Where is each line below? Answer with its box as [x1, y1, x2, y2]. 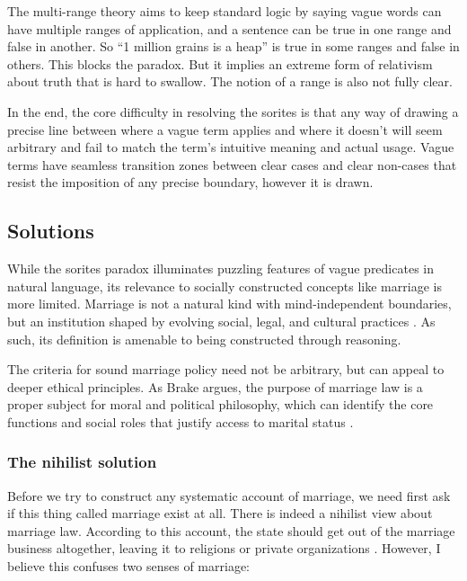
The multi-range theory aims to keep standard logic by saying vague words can [7, 2, 442, 20]
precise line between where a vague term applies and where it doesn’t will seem [7, 120, 443, 139]
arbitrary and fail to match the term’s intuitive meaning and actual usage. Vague [7, 138, 454, 156]
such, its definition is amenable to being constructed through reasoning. [7, 329, 401, 348]
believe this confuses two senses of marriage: [7, 557, 250, 576]
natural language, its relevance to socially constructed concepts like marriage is [7, 276, 442, 295]
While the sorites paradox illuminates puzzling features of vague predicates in [7, 259, 434, 278]
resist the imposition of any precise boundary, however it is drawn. [7, 173, 374, 192]
